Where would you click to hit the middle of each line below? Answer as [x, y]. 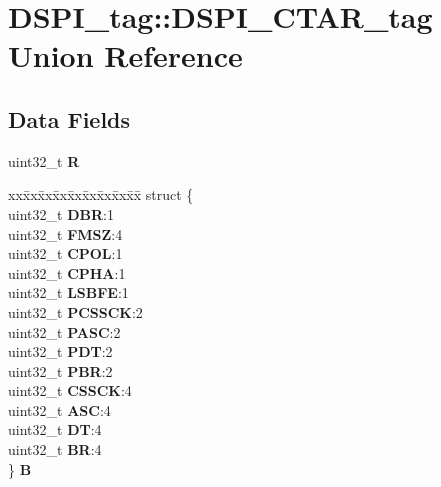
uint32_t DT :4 [55, 429]
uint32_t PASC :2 [64, 331]
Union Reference [125, 55]
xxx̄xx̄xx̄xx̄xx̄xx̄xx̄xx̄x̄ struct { [101, 194]
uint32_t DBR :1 [61, 213]
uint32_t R [44, 160]
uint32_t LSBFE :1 [68, 292]
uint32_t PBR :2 [60, 370]
